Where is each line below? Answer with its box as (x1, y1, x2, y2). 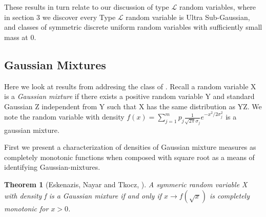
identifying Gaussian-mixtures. (4, 162, 100, 172)
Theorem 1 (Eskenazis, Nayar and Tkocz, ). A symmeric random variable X (4, 179, 248, 190)
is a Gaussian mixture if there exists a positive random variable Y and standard (4, 91, 255, 102)
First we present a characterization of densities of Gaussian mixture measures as (4, 142, 256, 152)
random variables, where (179, 2, 256, 12)
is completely (209, 190, 250, 201)
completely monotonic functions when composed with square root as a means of (4, 151, 255, 162)
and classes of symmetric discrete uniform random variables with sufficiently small (4, 22, 262, 32)
